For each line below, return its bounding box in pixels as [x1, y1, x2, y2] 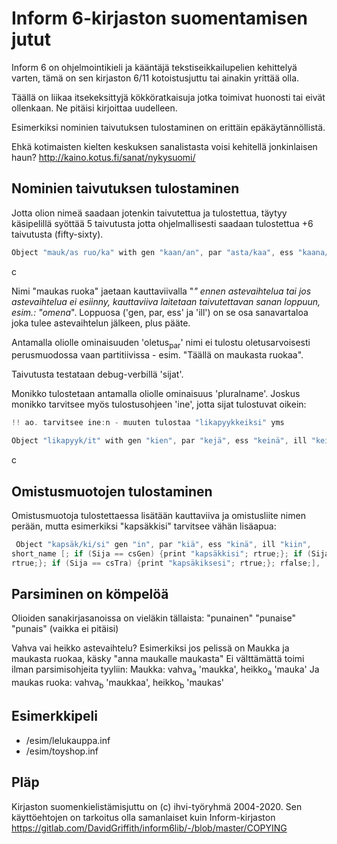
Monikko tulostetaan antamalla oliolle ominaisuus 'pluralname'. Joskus [11, 388, 301, 400]
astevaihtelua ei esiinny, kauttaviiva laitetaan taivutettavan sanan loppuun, [11, 295, 321, 307]
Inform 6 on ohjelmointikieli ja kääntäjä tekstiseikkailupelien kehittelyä [11, 61, 298, 73]
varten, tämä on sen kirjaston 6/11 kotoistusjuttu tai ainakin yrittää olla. [11, 72, 300, 84]
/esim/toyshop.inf [25, 745, 99, 757]
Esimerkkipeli [11, 708, 98, 725]
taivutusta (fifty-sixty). [11, 228, 104, 240]
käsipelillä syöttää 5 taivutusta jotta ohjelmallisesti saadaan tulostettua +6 [11, 217, 314, 229]
